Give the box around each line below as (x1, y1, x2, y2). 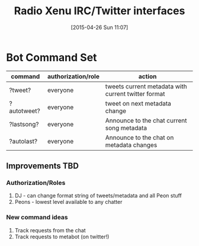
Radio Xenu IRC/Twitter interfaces (14, 4, 185, 18)
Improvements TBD (6, 161, 79, 171)
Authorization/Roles (6, 179, 66, 187)
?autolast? (9, 137, 38, 145)
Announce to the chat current (105, 116, 188, 124)
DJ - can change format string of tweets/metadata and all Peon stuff (14, 192, 182, 199)
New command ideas (6, 213, 68, 222)
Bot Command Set (6, 50, 97, 64)
